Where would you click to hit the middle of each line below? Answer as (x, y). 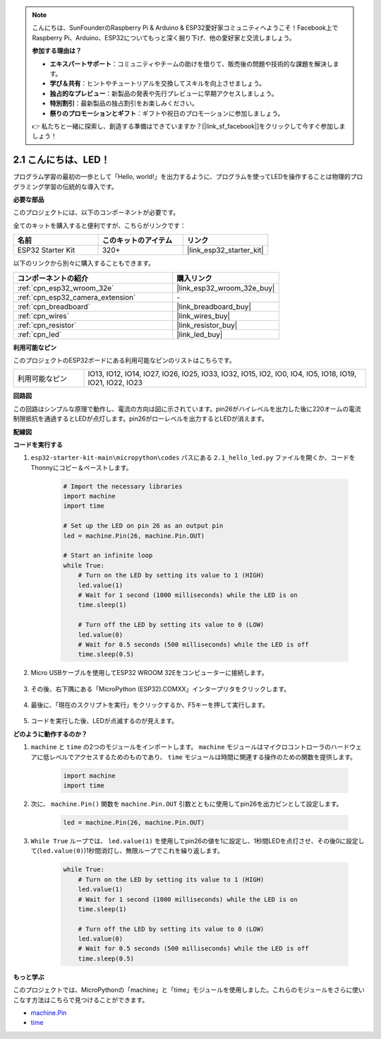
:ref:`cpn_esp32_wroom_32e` (66, 288)
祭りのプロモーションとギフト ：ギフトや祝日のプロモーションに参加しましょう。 (167, 113)
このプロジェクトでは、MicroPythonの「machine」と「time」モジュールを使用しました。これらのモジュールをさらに (183, 990)
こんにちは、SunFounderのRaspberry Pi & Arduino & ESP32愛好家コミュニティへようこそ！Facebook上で (185, 28)
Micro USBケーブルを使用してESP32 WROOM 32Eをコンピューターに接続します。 (149, 673)
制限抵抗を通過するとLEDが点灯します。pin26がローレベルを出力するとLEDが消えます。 (140, 419)
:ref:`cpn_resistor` (47, 325)
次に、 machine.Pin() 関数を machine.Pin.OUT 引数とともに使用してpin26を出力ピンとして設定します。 (187, 804)
